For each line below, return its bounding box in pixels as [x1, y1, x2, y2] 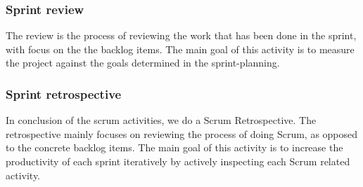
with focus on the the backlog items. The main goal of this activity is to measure [6, 41, 355, 56]
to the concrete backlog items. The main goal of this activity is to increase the [6, 140, 343, 155]
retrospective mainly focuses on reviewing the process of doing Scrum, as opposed [6, 126, 358, 141]
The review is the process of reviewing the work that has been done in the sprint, [6, 28, 357, 43]
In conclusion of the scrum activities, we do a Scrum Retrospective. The [6, 113, 317, 127]
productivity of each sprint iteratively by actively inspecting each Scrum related [6, 154, 350, 168]
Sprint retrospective [6, 85, 122, 102]
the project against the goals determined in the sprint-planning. [6, 55, 280, 70]
